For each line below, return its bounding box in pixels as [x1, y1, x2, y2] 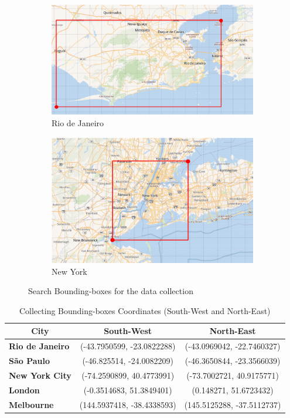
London [9, 383, 40, 396]
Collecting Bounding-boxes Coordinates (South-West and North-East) [19, 304, 271, 316]
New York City [9, 369, 71, 381]
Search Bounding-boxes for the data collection [28, 285, 193, 297]
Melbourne [9, 398, 54, 410]
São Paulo [9, 355, 50, 367]
